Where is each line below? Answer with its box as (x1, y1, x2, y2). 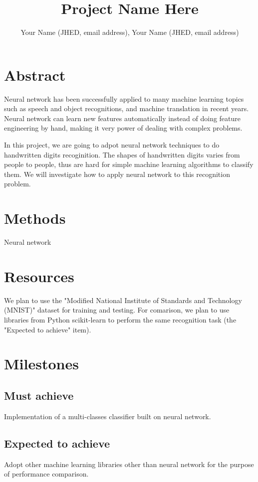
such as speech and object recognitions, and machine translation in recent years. (4, 103, 249, 114)
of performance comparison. (4, 469, 89, 479)
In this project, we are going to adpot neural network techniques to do (4, 140, 220, 150)
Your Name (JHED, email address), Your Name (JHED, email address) (20, 27, 239, 37)
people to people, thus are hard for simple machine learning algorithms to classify (4, 159, 254, 169)
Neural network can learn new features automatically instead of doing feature (4, 113, 241, 123)
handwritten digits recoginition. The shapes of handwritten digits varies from (4, 149, 240, 160)
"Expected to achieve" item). (4, 324, 91, 334)
